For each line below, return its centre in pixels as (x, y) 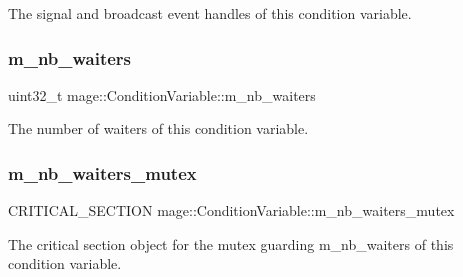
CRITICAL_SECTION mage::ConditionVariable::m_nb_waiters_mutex (231, 210)
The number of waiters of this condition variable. (158, 128)
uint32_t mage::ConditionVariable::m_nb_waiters (162, 94)
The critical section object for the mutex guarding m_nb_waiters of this (231, 243)
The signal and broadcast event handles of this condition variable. (210, 13)
